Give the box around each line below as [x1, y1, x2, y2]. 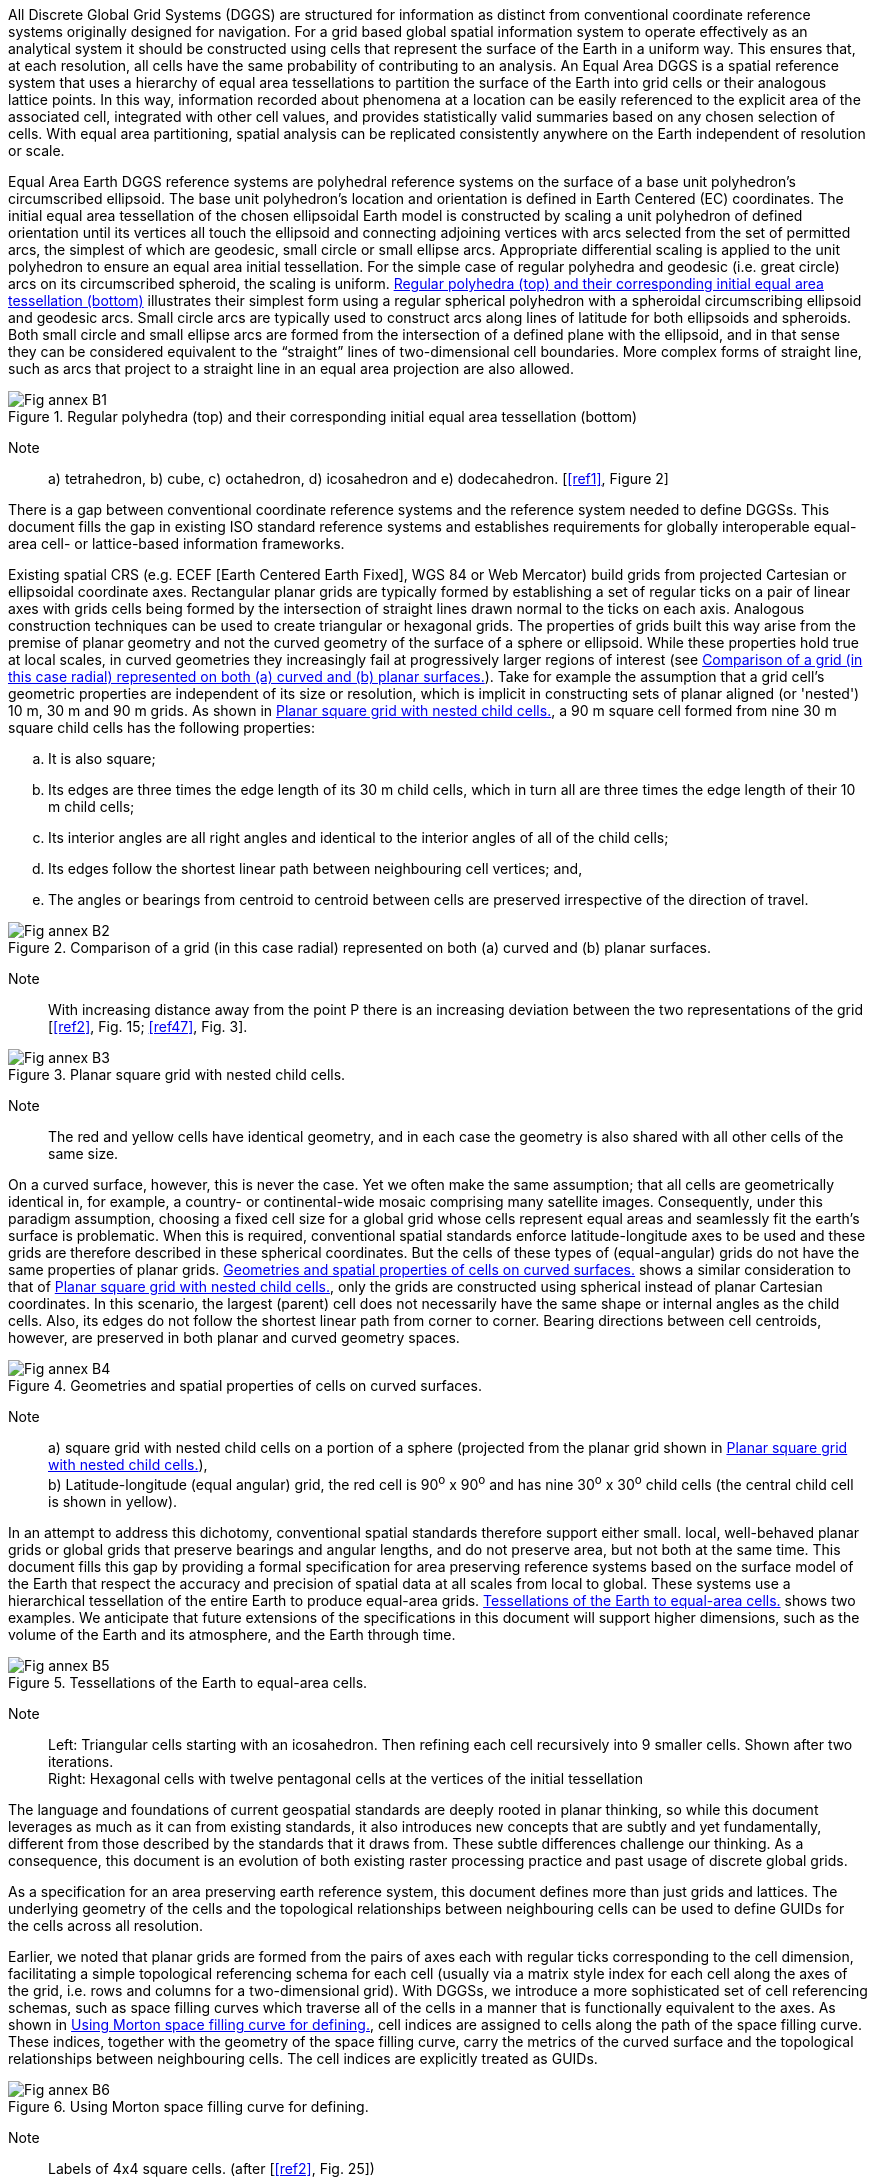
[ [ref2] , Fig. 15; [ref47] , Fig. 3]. [48, 1018, 248, 1035]
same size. [48, 1145, 119, 1162]
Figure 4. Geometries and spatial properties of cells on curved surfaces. [8, 1377, 482, 1394]
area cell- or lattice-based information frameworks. [8, 535, 345, 552]
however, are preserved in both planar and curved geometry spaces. [8, 1329, 460, 1346]
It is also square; [48, 750, 156, 767]
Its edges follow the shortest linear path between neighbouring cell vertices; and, [48, 860, 583, 877]
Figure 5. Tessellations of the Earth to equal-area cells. [8, 1673, 368, 1691]
